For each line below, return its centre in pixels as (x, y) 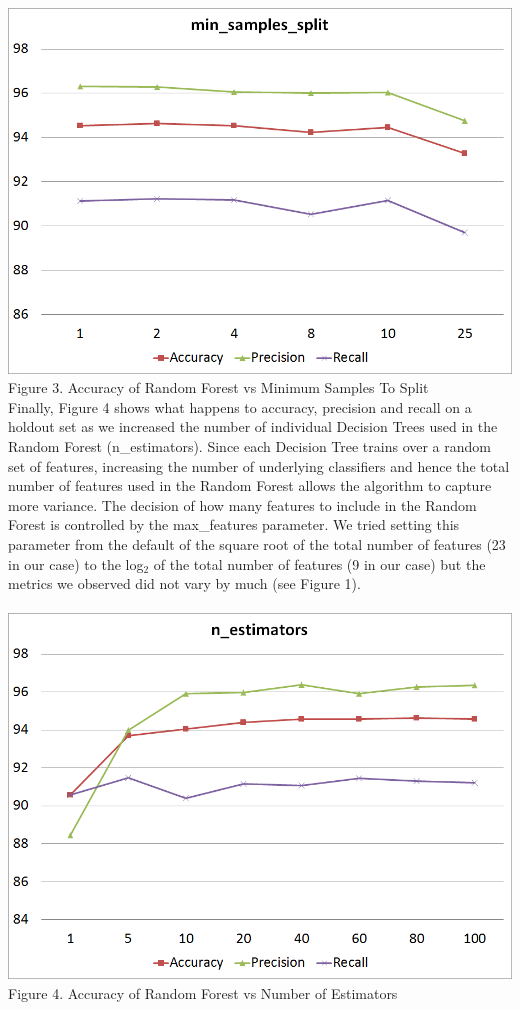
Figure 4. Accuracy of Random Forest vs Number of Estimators (203, 992)
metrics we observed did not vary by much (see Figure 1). (184, 583)
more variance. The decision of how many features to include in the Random (242, 504)
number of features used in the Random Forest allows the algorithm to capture (250, 485)
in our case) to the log (76, 563)
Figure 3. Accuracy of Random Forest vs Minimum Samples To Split (218, 387)
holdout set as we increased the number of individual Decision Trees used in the (253, 426)
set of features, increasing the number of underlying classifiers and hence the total (259, 465)
